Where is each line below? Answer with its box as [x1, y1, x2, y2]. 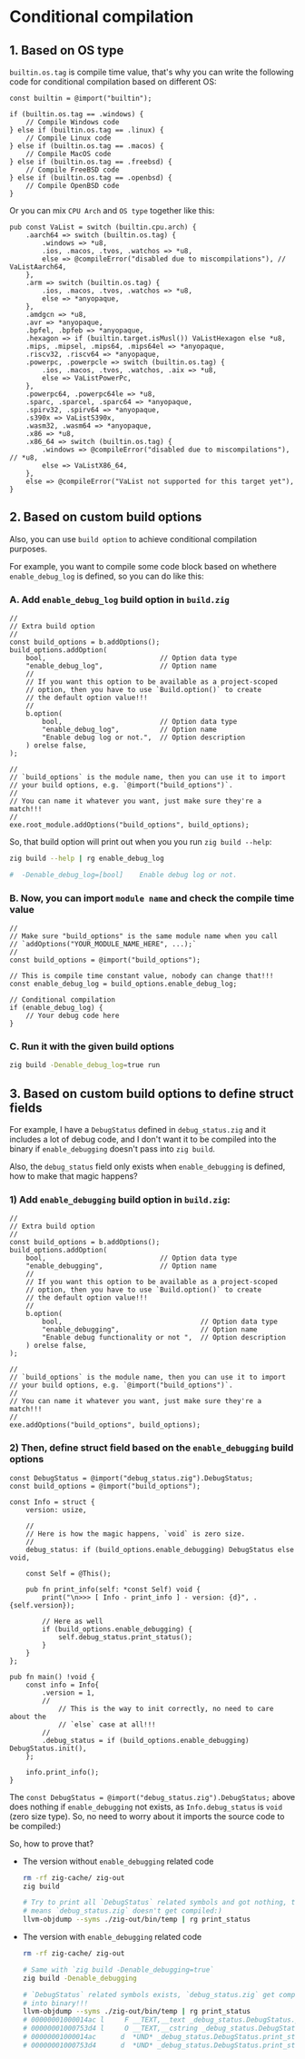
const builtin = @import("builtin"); [9, 94, 152, 103]
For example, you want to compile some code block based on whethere [9, 560, 277, 571]
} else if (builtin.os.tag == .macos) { [9, 142, 165, 151]
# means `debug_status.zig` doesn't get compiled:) [22, 1906, 222, 1915]
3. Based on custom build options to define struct [9, 1085, 294, 1101]
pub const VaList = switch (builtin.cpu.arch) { [9, 223, 197, 232]
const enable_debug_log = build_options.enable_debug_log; [9, 979, 238, 989]
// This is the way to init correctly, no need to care [57, 1704, 274, 1713]
